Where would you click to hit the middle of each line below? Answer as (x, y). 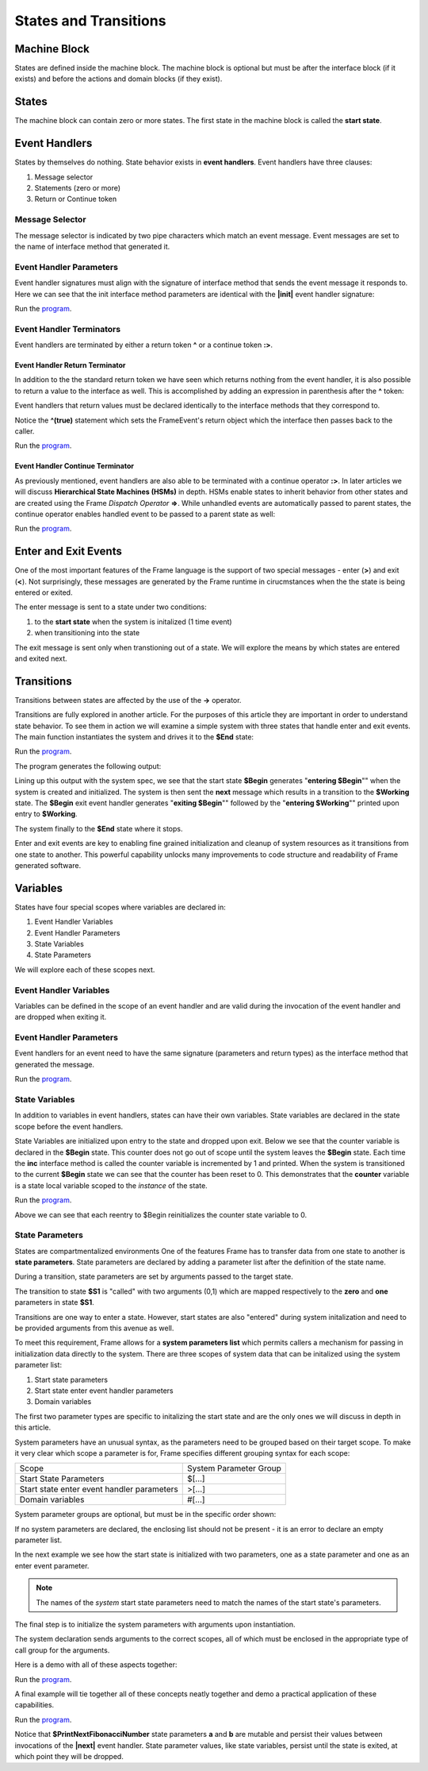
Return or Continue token (76, 199)
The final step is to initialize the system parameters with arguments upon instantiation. (155, 1625)
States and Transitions (90, 21)
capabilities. (34, 1705)
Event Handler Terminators (68, 329)
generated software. (48, 865)
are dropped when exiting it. (61, 1017)
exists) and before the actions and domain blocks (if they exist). (118, 79)
